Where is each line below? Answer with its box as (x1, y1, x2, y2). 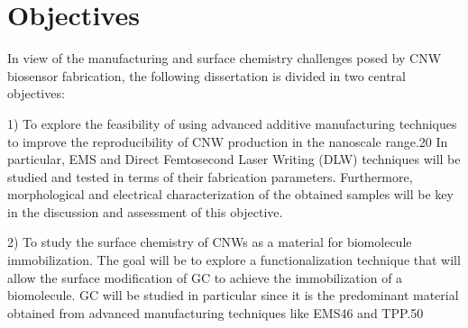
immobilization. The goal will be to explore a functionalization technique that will (7, 251, 461, 269)
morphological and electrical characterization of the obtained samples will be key (7, 185, 454, 204)
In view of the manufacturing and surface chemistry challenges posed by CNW (7, 49, 442, 68)
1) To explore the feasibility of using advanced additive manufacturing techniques (7, 114, 457, 132)
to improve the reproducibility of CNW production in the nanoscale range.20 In (7, 132, 448, 150)
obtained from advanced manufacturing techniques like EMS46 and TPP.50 (7, 303, 424, 322)
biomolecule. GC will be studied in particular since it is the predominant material (7, 286, 459, 305)
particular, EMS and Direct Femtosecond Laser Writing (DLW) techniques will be (7, 150, 461, 169)
